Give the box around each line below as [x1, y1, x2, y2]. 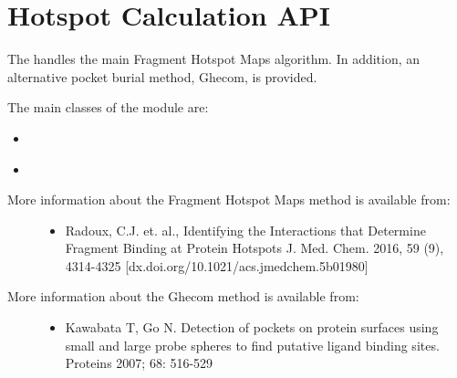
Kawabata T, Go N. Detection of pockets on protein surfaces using [65, 318, 439, 337]
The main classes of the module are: [7, 98, 209, 117]
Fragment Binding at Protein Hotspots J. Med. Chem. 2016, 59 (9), [65, 238, 444, 257]
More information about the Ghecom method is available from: [7, 287, 359, 306]
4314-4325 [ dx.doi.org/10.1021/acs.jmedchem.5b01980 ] [65, 256, 369, 275]
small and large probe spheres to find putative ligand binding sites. [65, 335, 440, 354]
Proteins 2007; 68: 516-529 [65, 353, 213, 373]
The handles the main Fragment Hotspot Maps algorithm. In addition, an [7, 49, 421, 68]
